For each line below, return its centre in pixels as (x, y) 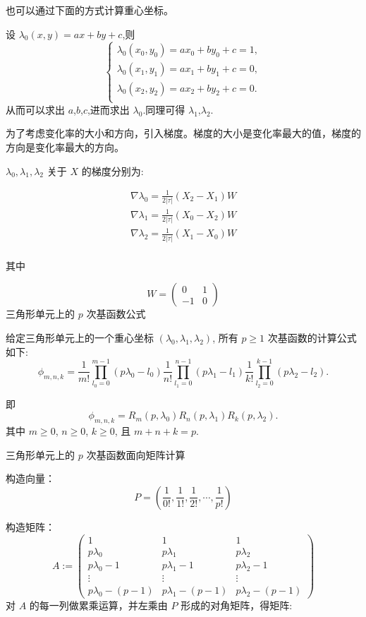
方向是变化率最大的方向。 (65, 146)
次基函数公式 (116, 314)
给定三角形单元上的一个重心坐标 (80, 337)
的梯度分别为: (112, 170)
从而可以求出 (35, 109)
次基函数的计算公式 (312, 337)
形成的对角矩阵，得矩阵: (237, 605)
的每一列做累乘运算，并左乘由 (98, 605)
